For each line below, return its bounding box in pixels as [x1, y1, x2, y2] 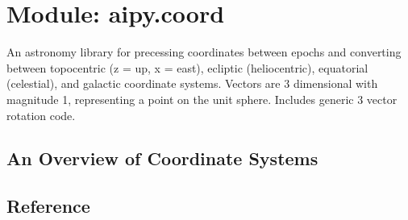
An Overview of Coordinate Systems [6, 146, 318, 171]
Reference [6, 193, 90, 218]
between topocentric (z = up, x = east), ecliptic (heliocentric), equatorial [6, 59, 368, 76]
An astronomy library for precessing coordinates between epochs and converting [6, 44, 402, 60]
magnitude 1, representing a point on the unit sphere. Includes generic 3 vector [6, 90, 398, 107]
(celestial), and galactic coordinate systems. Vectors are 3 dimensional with [6, 75, 378, 92]
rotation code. [6, 106, 76, 123]
